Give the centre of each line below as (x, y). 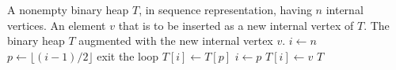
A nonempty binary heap (68, 9)
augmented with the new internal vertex (176, 41)
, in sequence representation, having (225, 9)
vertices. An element (57, 25)
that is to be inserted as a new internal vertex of (236, 25)
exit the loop (128, 55)
